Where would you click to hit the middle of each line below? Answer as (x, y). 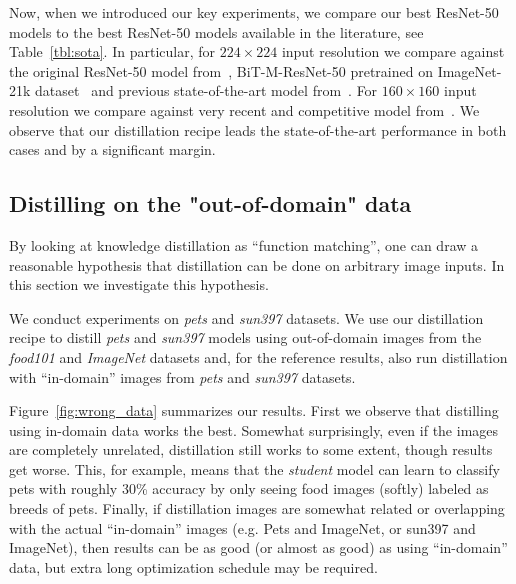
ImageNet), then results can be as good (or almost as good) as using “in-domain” (258, 547)
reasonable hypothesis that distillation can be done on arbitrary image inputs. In (257, 264)
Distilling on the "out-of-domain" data (210, 203)
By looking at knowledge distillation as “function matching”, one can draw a (244, 244)
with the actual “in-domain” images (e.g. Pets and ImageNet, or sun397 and (242, 527)
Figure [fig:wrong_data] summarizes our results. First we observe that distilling (254, 410)
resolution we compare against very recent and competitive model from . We (244, 109)
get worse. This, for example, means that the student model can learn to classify (254, 468)
